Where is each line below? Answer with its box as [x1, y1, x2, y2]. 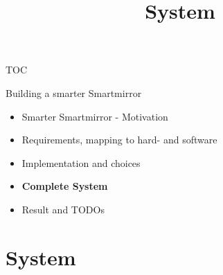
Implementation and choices [21, 155, 141, 170]
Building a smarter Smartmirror [6, 85, 142, 100]
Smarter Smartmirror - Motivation [21, 109, 168, 123]
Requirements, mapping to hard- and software [21, 132, 217, 147]
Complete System [21, 179, 108, 193]
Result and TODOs [21, 202, 105, 216]
